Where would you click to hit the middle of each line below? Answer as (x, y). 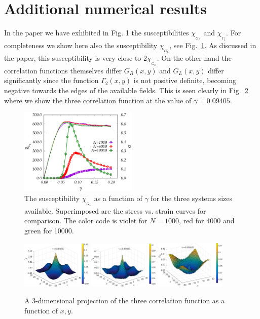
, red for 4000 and (207, 221)
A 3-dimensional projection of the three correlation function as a (125, 301)
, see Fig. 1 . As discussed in (213, 45)
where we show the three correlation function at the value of (98, 100)
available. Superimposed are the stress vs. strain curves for (115, 210)
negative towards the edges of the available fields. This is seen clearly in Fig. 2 (126, 90)
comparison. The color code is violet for (86, 221)
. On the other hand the (194, 57)
